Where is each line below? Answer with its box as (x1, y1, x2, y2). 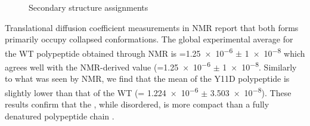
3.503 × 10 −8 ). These (210, 84, 292, 99)
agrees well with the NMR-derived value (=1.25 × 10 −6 (5, 59, 211, 73)
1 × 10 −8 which (244, 45, 305, 59)
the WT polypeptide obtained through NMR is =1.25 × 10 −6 (5, 45, 233, 59)
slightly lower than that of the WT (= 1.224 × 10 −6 (5, 84, 199, 99)
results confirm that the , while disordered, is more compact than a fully (5, 98, 269, 110)
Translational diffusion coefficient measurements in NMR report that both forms (5, 21, 299, 33)
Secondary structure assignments (29, 1, 148, 13)
